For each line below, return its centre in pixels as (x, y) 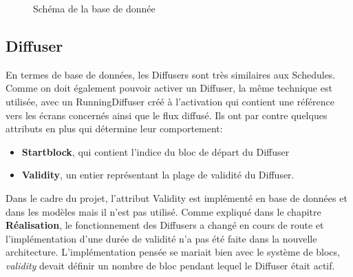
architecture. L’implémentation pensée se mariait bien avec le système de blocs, (173, 252)
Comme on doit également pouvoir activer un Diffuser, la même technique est (169, 88)
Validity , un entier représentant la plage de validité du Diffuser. (158, 175)
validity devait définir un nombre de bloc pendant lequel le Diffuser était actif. (170, 265)
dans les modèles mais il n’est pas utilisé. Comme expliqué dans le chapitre (163, 211)
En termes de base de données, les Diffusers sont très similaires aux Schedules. (171, 74)
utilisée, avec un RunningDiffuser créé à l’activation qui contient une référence (170, 101)
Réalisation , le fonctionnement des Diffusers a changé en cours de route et (165, 225)
